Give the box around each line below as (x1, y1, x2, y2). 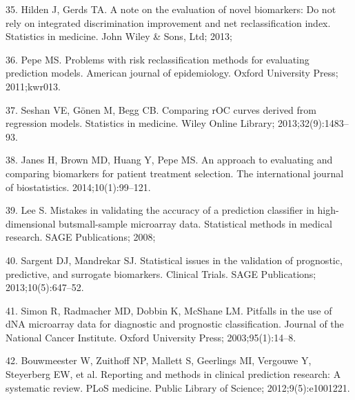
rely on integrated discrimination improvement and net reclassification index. (6, 15, 331, 30)
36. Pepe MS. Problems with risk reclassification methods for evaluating (6, 52, 310, 66)
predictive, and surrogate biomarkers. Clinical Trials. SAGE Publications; (6, 266, 316, 281)
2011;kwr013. (6, 79, 61, 93)
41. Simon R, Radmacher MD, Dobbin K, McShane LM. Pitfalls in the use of (6, 303, 332, 317)
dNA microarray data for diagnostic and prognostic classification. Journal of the (6, 317, 344, 331)
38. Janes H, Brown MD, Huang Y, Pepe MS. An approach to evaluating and (6, 152, 333, 167)
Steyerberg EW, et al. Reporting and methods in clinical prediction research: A (6, 367, 341, 381)
